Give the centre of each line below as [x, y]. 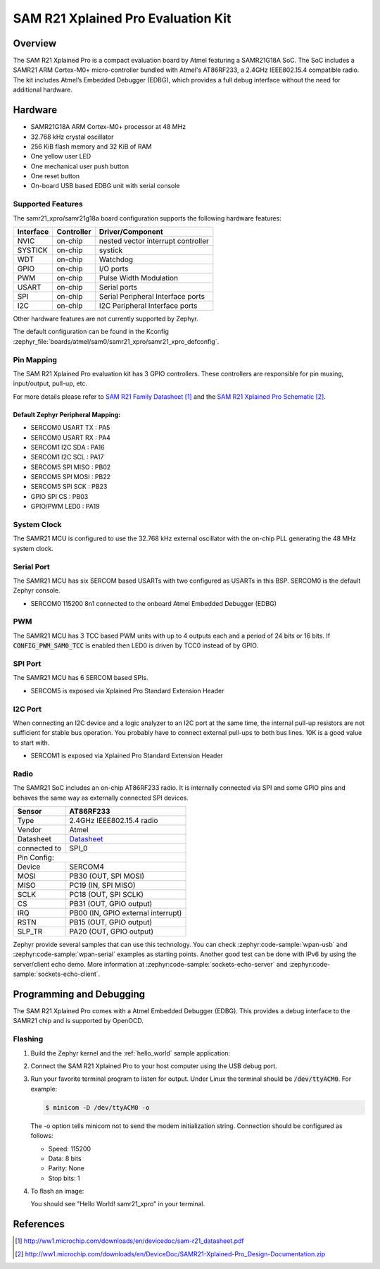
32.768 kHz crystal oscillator [72, 137]
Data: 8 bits [65, 1158]
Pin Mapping [35, 359]
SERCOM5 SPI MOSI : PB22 [71, 477]
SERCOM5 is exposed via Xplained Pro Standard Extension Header [127, 691]
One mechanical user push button [80, 166]
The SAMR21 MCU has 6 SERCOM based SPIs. [81, 678]
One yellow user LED [61, 156]
